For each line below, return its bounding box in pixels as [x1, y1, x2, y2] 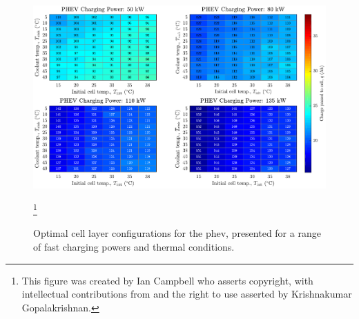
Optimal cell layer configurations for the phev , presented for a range [33, 226, 321, 240]
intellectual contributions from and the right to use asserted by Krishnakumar [21, 287, 352, 301]
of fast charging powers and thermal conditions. [33, 239, 235, 253]
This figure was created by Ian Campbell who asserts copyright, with [21, 273, 313, 287]
